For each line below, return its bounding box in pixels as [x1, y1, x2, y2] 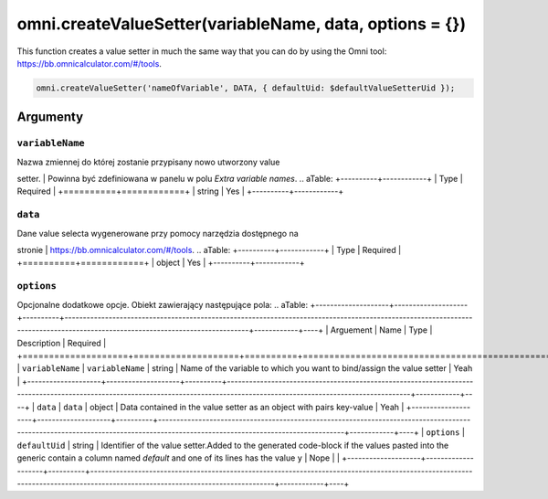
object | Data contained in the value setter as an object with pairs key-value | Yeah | [90, 401, 405, 412]
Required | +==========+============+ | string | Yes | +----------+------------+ [16, 186, 344, 196]
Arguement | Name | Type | [330, 324, 433, 335]
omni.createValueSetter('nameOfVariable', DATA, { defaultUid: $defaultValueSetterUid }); [36, 82, 456, 93]
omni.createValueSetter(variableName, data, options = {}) [16, 14, 466, 34]
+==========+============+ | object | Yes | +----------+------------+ [16, 257, 305, 269]
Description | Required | [16, 337, 107, 348]
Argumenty [16, 110, 84, 125]
